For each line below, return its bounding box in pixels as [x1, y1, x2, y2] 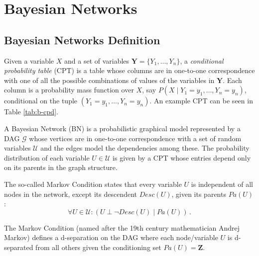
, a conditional [180, 55, 224, 66]
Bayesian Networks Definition [4, 32, 160, 47]
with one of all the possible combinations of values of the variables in [4, 75, 215, 85]
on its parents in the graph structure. [4, 162, 118, 172]
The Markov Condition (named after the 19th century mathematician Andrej [4, 222, 240, 233]
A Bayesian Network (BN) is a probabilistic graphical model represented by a [4, 123, 241, 133]
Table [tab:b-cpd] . [4, 106, 58, 117]
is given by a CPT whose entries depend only [113, 152, 251, 163]
